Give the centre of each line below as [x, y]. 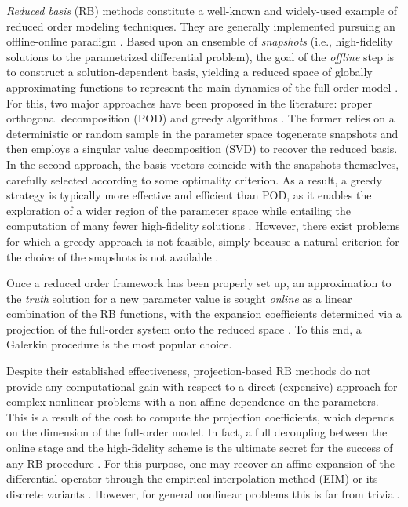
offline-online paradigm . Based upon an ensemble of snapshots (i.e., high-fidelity [200, 41]
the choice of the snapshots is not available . [113, 256]
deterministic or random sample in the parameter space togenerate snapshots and [202, 133]
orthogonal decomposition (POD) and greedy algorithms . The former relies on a [200, 118]
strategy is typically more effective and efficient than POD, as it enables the [189, 195]
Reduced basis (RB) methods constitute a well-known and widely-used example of [202, 10]
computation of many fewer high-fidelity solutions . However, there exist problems [203, 226]
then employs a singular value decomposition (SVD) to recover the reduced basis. [202, 149]
